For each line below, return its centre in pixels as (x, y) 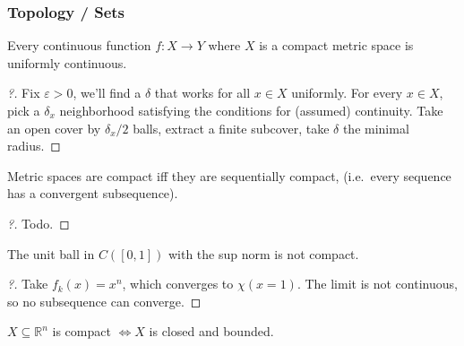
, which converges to (178, 284)
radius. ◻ (34, 146)
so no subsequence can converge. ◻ (104, 301)
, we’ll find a (107, 93)
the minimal (376, 128)
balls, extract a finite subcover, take (231, 128)
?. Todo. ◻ (39, 223)
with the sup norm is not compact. (263, 253)
